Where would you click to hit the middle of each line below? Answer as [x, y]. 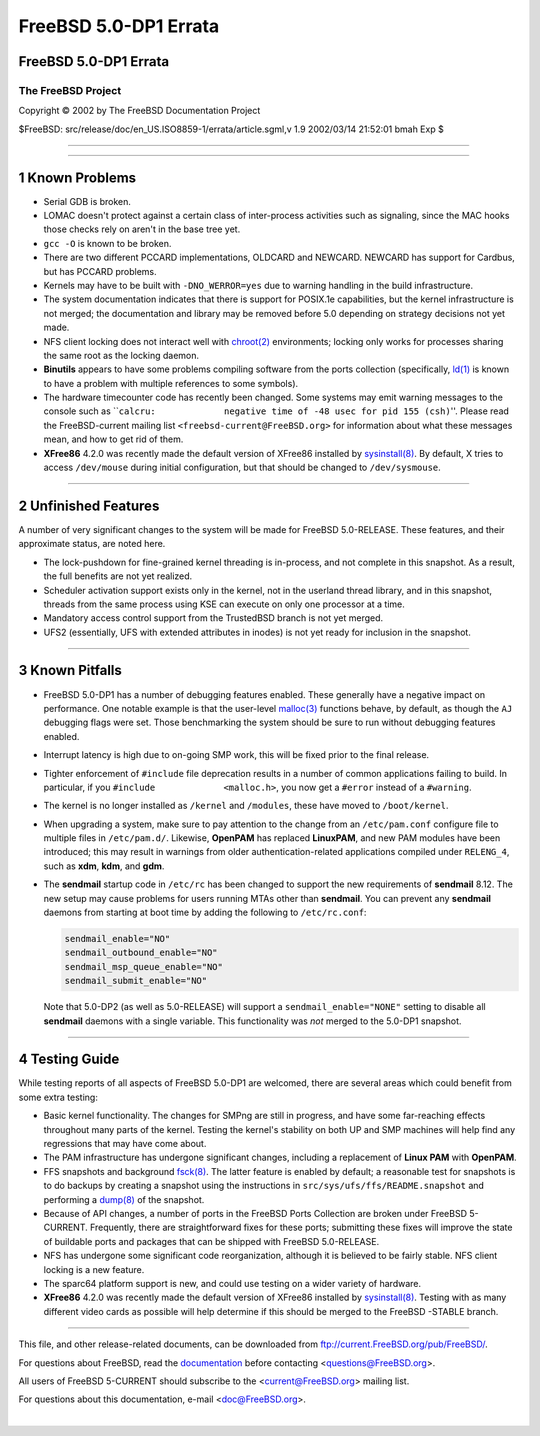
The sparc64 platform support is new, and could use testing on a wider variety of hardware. [232, 1283]
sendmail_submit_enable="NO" [136, 981]
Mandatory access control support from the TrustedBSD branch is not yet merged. [213, 618]
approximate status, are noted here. [92, 544]
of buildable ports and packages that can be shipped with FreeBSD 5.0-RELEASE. [211, 1241]
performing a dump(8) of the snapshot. [124, 1199]
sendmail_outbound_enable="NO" [141, 953]
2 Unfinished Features [89, 505]
